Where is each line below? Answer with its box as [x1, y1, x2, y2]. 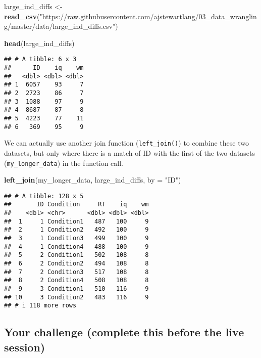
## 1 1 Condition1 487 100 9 [4, 217, 149, 225]
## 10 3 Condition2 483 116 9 [4, 293, 149, 301]
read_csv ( [4, 11, 40, 21]
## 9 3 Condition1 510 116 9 [4, 285, 149, 292]
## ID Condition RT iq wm [4, 201, 149, 208]
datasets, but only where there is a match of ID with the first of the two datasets [4, 147, 255, 158]
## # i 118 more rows [4, 302, 77, 309]
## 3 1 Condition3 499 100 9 [4, 235, 149, 242]
